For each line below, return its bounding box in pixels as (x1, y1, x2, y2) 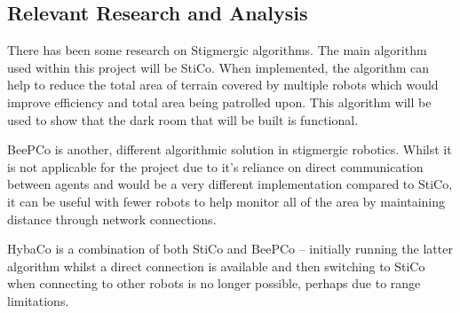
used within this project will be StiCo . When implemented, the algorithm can (7, 58, 430, 76)
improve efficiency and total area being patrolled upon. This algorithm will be (7, 92, 432, 111)
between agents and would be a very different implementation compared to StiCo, (7, 175, 453, 193)
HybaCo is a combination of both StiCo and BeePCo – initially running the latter (7, 239, 453, 258)
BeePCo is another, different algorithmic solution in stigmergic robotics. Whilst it (7, 140, 452, 159)
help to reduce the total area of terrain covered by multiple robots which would (7, 75, 439, 94)
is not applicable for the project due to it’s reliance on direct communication (7, 157, 424, 176)
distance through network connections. (7, 209, 217, 228)
